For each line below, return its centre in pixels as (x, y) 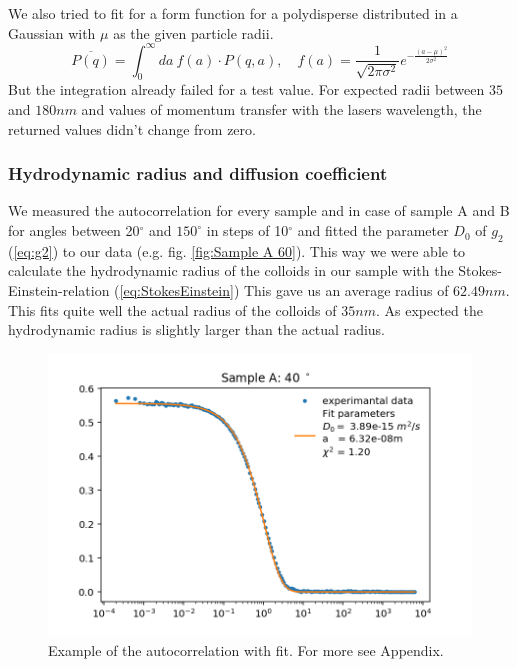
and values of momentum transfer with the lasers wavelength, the (281, 109)
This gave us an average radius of (346, 290)
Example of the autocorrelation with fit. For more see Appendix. (246, 650)
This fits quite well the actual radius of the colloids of (172, 309)
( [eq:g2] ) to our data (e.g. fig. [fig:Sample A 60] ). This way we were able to (237, 250)
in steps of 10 (247, 230)
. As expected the (429, 309)
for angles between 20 (74, 230)
